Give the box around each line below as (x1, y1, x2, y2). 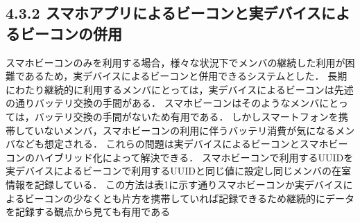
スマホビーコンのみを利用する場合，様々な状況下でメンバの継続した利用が (6, 55, 345, 69)
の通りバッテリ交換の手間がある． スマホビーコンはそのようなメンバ (6, 96, 320, 110)
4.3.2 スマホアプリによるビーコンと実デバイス (6, 2, 321, 24)
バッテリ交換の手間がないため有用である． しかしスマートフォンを (34, 109, 338, 123)
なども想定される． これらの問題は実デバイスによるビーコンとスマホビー (15, 136, 348, 151)
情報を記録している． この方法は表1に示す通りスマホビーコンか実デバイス (6, 177, 343, 191)
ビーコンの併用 (19, 22, 122, 44)
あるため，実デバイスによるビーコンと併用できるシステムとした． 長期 (24, 69, 348, 83)
